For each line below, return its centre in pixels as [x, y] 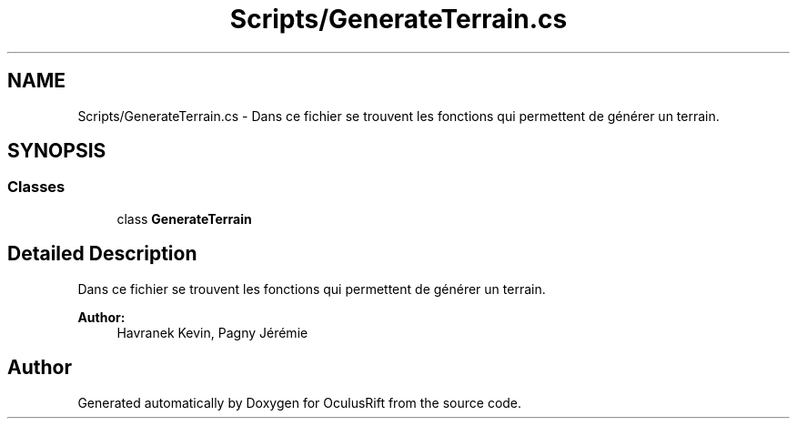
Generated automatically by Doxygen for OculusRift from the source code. [300, 402]
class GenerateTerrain [184, 218]
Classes [36, 187]
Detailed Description [102, 254]
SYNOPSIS [57, 151]
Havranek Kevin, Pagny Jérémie [212, 332]
